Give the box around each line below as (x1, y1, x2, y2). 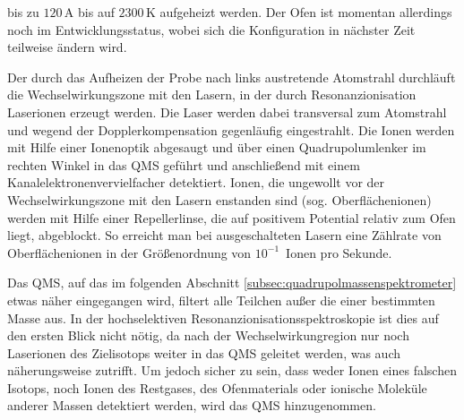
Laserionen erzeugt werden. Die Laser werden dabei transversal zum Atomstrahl (7, 102, 447, 121)
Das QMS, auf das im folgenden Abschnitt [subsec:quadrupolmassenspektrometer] (7, 273, 457, 292)
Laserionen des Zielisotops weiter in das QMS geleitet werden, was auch (7, 343, 400, 362)
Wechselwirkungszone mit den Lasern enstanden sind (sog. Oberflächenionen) (7, 190, 432, 209)
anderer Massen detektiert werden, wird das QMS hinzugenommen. (7, 396, 376, 415)
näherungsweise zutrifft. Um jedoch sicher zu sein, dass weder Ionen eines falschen (7, 361, 457, 380)
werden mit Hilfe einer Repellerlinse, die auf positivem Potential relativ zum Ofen (7, 208, 456, 227)
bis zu (7, 3, 39, 21)
